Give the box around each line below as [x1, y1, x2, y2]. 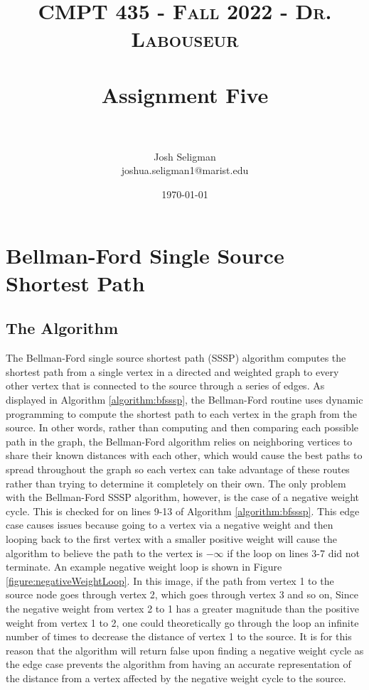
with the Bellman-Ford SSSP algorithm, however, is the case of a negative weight [6, 490, 360, 505]
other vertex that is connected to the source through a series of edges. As [6, 378, 325, 393]
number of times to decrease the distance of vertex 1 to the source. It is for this [6, 629, 352, 644]
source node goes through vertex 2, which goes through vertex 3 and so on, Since [6, 587, 358, 602]
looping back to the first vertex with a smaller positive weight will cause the [6, 531, 337, 546]
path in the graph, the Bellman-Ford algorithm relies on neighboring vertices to [6, 433, 353, 448]
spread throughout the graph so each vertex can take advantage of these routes [6, 461, 350, 476]
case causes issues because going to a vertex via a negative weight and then [6, 517, 333, 532]
